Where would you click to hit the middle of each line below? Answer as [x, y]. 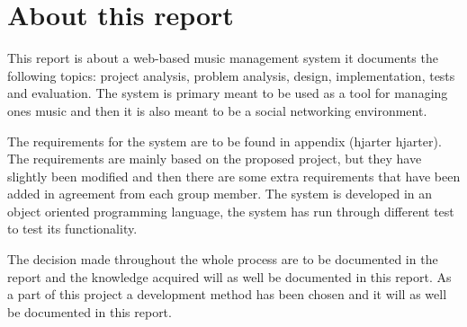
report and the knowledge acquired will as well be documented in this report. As [229, 276]
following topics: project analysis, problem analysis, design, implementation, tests [231, 75]
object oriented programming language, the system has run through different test [231, 211]
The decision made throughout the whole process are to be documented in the [223, 259]
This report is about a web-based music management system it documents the [223, 58]
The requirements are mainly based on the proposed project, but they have [215, 159]
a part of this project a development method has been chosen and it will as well [227, 294]
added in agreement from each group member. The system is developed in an [220, 194]
